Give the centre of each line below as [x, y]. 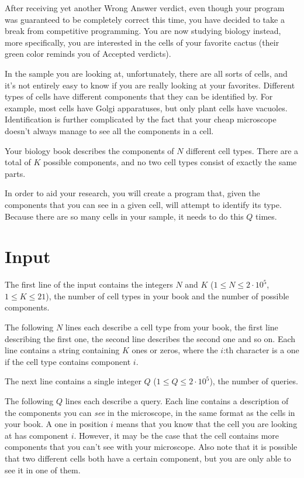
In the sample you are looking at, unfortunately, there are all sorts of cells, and [146, 73]
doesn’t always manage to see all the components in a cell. [109, 130]
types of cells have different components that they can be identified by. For [139, 96]
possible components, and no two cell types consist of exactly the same [170, 162]
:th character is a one [261, 350]
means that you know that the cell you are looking [207, 424]
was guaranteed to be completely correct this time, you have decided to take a [145, 19]
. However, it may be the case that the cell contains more [177, 435]
